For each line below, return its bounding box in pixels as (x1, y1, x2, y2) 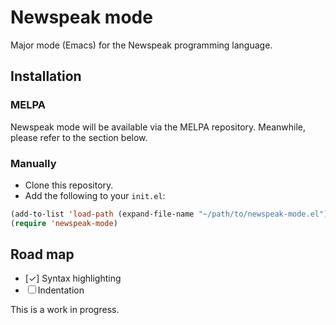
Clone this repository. (24, 179, 114, 191)
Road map (10, 246, 75, 263)
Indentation (37, 284, 85, 296)
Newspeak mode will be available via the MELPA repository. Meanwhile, (10, 121, 307, 133)
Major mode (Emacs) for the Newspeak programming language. (10, 39, 273, 51)
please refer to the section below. (10, 131, 148, 143)
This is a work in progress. (10, 304, 120, 316)
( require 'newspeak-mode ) (10, 218, 118, 228)
